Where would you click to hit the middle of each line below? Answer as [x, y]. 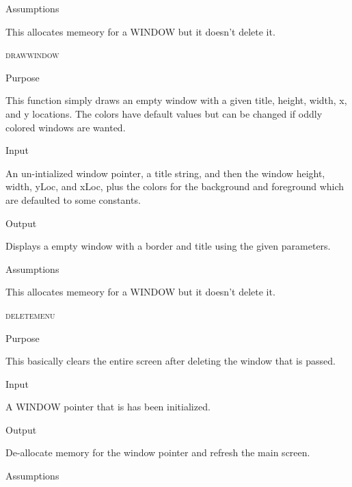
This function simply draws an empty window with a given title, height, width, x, [176, 100]
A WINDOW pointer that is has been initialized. [108, 407]
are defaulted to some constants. [73, 199]
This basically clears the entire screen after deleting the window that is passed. [171, 361]
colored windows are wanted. [66, 127]
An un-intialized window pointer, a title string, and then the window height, [165, 173]
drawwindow [32, 54]
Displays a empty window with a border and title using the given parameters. [168, 246]
